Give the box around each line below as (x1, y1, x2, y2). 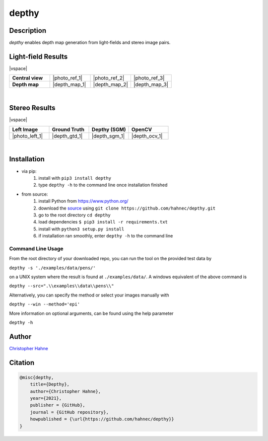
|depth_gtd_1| (52, 132, 83, 139)
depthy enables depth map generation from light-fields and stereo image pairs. (9, 40, 171, 46)
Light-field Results (9, 52, 68, 61)
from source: (21, 191, 48, 197)
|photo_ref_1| (53, 74, 83, 81)
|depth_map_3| (134, 81, 169, 88)
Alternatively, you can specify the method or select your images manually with (9, 292, 170, 298)
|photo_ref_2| (93, 74, 125, 81)
